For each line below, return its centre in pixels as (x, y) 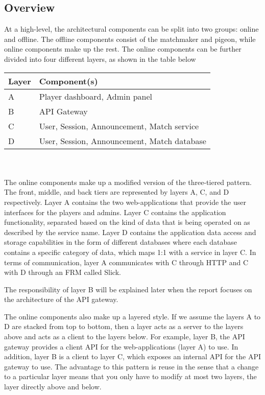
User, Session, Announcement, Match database (123, 141)
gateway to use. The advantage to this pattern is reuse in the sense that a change (131, 366)
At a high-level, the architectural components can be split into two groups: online (131, 29)
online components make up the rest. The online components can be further (123, 49)
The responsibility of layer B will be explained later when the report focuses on (128, 289)
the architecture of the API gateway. (61, 299)
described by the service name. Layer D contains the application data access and (130, 232)
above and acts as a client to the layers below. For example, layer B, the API (125, 336)
